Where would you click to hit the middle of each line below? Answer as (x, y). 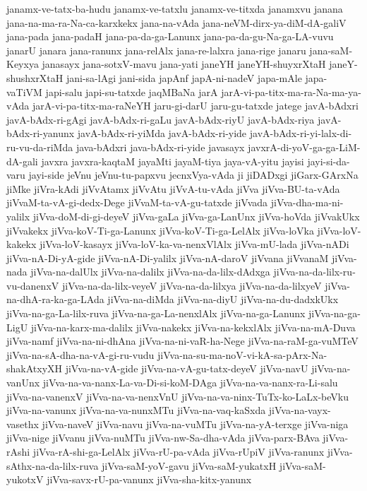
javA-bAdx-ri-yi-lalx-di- (301, 133)
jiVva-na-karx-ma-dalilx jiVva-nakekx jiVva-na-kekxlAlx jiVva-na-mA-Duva (193, 327)
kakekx (22, 244)
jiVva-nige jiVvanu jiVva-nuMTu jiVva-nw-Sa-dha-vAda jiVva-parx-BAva (163, 438)
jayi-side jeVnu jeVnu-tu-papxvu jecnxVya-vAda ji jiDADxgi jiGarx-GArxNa (193, 175)
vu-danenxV (33, 285)
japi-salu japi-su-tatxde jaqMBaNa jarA (132, 91)
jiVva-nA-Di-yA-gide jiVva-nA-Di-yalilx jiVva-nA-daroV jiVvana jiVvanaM (168, 258)
